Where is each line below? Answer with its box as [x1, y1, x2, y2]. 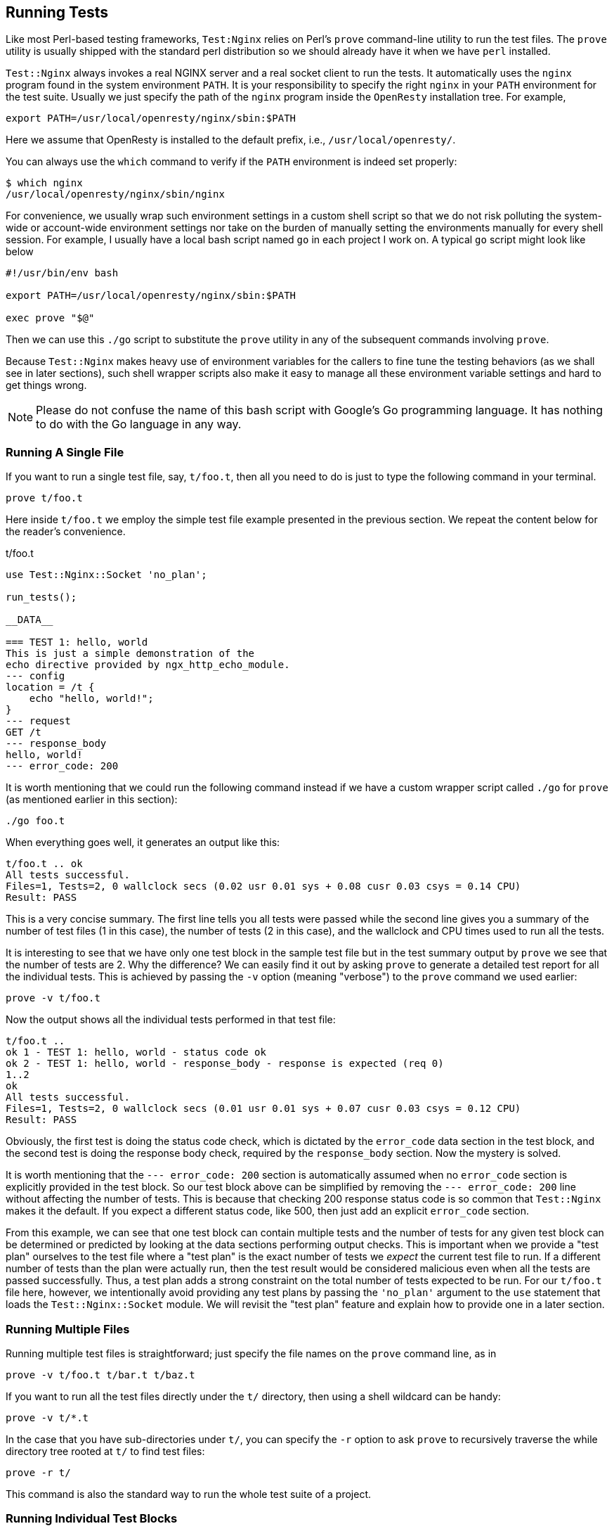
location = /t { [6, 681, 95, 693]
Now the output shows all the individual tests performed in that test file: [6, 1013, 336, 1026]
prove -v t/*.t [6, 1411, 89, 1423]
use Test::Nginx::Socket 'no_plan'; [6, 569, 207, 581]
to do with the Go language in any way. [36, 417, 242, 432]
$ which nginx [6, 177, 83, 189]
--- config [6, 670, 65, 682]
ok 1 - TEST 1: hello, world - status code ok [6, 1046, 266, 1058]
